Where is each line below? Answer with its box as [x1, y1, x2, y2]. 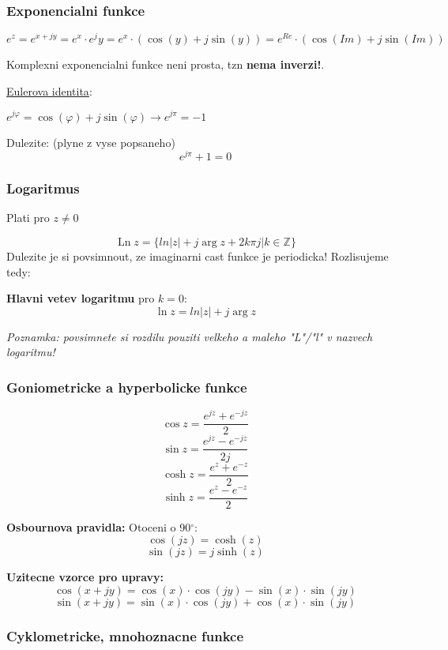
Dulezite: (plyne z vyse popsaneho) [6, 133, 175, 150]
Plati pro [6, 209, 50, 226]
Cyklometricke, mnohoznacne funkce [6, 626, 244, 645]
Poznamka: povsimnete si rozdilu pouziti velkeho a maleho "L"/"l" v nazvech [6, 328, 373, 344]
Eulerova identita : [6, 82, 92, 99]
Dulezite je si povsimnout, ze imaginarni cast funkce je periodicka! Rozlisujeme [6, 248, 389, 265]
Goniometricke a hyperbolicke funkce [6, 377, 247, 396]
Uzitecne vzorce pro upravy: [6, 569, 164, 585]
